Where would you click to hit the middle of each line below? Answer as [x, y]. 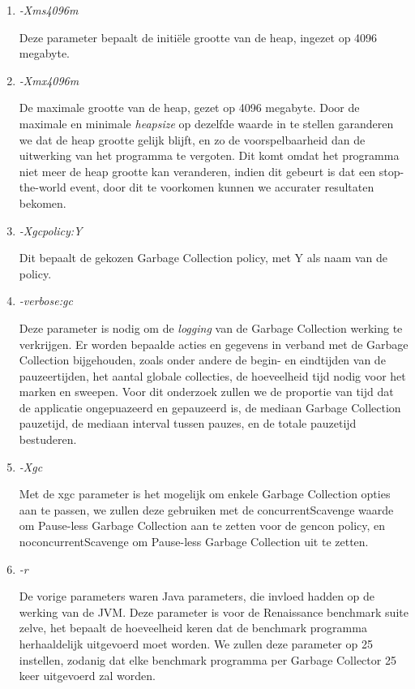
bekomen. [43, 202]
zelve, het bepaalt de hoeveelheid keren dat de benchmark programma [193, 628]
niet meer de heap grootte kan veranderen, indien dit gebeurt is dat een [197, 171]
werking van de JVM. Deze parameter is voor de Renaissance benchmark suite [214, 611]
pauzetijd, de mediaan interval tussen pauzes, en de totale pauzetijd [188, 423]
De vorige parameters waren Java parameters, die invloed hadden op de [197, 596]
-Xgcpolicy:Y [51, 230]
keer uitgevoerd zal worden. [87, 676]
